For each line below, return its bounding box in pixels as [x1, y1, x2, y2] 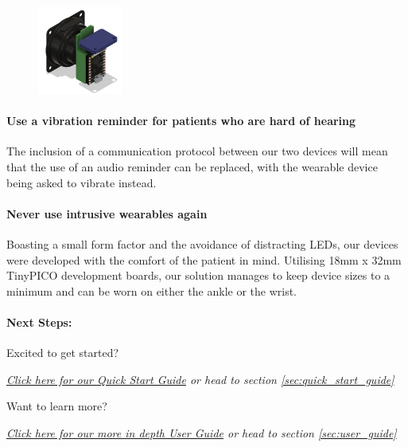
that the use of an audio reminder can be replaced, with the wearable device [6, 159, 378, 175]
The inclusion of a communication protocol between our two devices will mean [6, 143, 388, 159]
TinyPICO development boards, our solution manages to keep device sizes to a [6, 267, 391, 284]
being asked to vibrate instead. [6, 174, 157, 190]
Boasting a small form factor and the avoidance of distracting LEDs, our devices [6, 236, 398, 253]
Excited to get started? [6, 344, 119, 361]
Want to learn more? [6, 398, 107, 414]
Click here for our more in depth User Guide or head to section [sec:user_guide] [6, 425, 397, 441]
